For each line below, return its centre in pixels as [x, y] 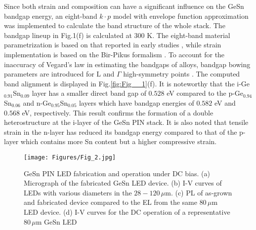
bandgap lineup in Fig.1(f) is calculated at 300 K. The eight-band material [117, 35]
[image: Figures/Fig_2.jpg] [70, 157]
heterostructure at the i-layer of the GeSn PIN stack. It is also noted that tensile [126, 122]
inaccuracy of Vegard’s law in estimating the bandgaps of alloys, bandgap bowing [127, 64]
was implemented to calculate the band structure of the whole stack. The [115, 25]
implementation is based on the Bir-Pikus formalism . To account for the [114, 54]
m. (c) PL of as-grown [199, 192]
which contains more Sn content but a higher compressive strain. [119, 141]
